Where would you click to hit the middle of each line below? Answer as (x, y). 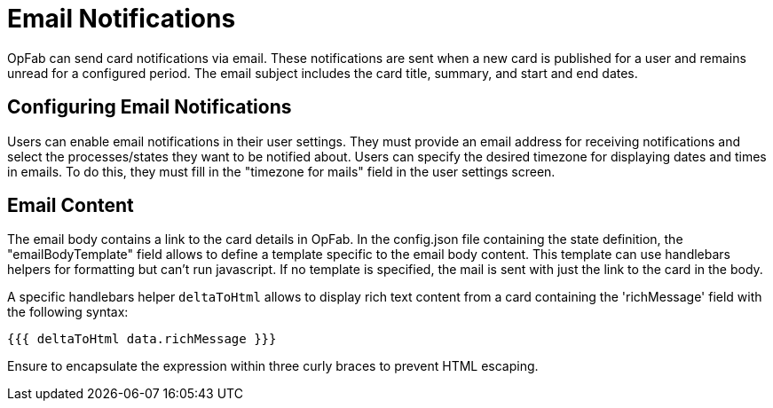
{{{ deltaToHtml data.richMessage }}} (142, 339)
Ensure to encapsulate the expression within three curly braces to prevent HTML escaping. (273, 366)
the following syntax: (68, 312)
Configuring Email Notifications (150, 107)
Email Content (71, 206)
